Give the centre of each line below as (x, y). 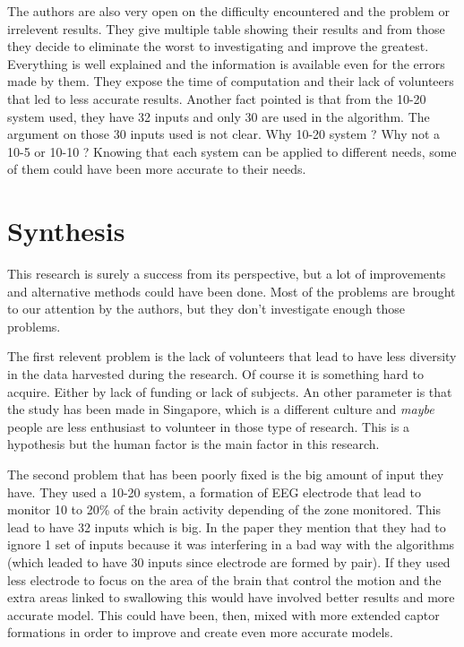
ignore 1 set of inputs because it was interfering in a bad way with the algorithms (231, 544)
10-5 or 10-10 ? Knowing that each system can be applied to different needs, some (232, 151)
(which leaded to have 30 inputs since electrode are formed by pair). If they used (229, 561)
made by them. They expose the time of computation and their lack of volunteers (231, 81)
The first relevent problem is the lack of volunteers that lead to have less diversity (232, 356)
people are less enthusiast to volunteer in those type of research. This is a (209, 426)
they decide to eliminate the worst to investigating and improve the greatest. (218, 46)
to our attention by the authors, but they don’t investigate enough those (206, 309)
